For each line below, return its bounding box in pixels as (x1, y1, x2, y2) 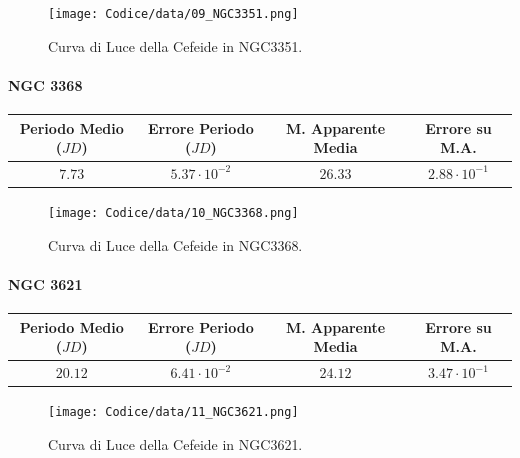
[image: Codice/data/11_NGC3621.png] (48, 405, 299, 420)
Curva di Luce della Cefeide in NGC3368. (48, 234, 303, 255)
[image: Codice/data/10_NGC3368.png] (48, 206, 299, 221)
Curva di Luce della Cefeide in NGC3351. (48, 35, 303, 56)
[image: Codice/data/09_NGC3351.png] (48, 7, 299, 21)
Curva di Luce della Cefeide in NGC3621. (48, 433, 303, 454)
